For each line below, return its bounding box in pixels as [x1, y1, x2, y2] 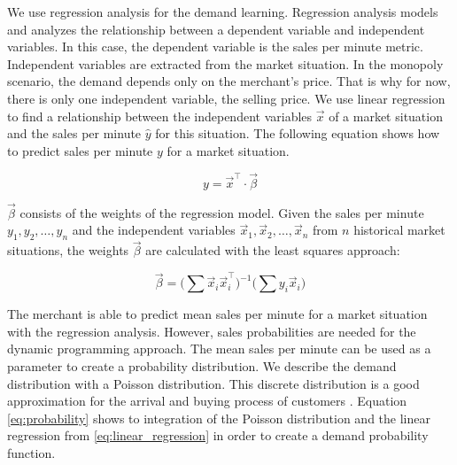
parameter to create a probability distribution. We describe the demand [7, 356, 397, 375]
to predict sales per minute [7, 141, 153, 159]
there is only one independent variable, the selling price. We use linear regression [7, 89, 445, 107]
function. [7, 443, 56, 461]
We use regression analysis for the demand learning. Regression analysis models [7, 3, 438, 20]
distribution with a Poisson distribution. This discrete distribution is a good [7, 374, 420, 392]
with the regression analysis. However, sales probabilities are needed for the [7, 322, 416, 340]
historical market [353, 221, 445, 239]
